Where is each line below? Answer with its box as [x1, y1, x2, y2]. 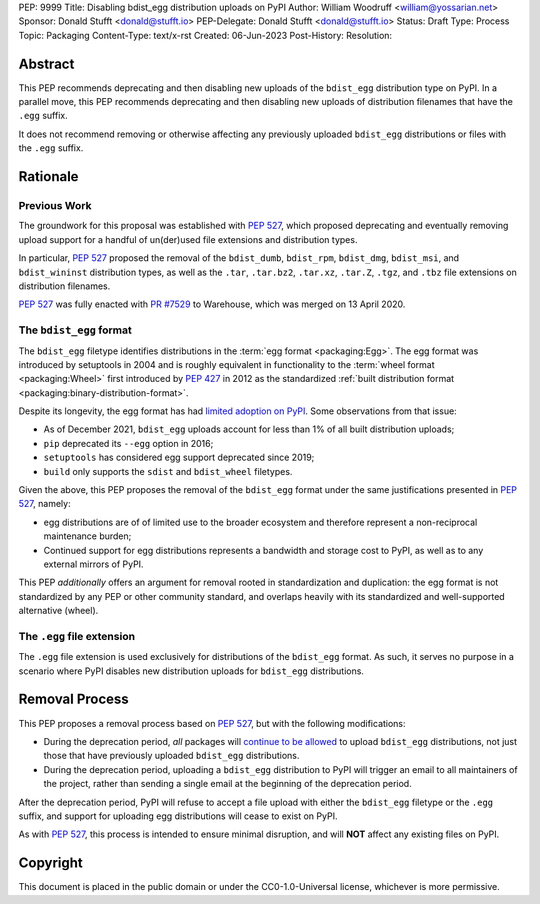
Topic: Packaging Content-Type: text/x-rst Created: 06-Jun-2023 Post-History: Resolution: [18, 29, 393, 41]
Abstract [18, 55, 75, 72]
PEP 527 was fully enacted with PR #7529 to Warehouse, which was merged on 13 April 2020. [18, 298, 406, 310]
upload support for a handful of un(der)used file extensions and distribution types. [18, 233, 358, 245]
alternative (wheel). [18, 605, 99, 617]
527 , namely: [18, 498, 71, 510]
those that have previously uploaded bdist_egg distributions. [43, 750, 300, 762]
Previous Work [18, 199, 92, 213]
